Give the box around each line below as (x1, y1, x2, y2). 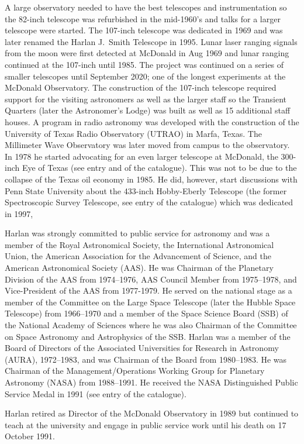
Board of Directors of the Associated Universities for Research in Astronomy (5, 342, 279, 354)
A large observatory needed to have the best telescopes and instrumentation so (5, 1, 287, 13)
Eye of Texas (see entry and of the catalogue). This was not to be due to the (22, 161, 297, 174)
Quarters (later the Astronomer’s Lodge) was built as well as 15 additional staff (5, 104, 291, 116)
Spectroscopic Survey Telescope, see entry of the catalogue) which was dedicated (5, 196, 293, 208)
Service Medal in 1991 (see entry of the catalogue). (5, 387, 186, 400)
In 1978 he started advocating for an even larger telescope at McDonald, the (5, 150, 278, 162)
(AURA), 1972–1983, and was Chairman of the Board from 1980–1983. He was (5, 353, 287, 365)
